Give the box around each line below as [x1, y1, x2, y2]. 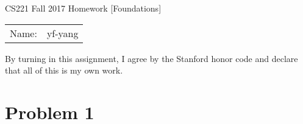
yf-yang [46, 26, 79, 40]
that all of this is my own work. [5, 64, 123, 77]
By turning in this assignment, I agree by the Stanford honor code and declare [5, 52, 298, 64]
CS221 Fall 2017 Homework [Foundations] [5, 2, 162, 14]
